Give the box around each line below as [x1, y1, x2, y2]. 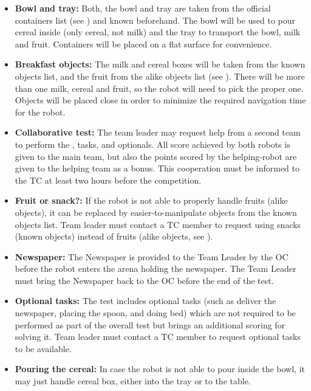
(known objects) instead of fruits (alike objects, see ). [15, 230, 213, 243]
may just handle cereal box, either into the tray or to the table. [15, 375, 251, 387]
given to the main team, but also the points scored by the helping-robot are [15, 150, 297, 162]
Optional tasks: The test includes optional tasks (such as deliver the [15, 294, 276, 307]
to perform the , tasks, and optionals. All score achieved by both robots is [15, 137, 290, 150]
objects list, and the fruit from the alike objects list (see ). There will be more [15, 69, 305, 82]
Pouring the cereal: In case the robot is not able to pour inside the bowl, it [15, 362, 305, 375]
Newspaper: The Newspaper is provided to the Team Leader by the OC [15, 250, 289, 263]
